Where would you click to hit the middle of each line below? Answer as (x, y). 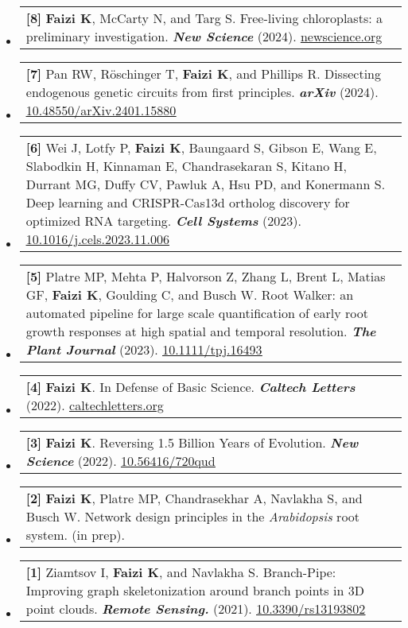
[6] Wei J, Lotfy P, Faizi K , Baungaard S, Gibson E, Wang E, (201, 147)
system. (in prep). (76, 535)
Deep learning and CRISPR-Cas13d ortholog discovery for (188, 202)
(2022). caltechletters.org (95, 405)
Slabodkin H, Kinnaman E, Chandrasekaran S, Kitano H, (186, 166)
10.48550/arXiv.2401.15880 (101, 110)
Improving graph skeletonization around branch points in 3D (195, 590)
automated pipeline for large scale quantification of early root (197, 313)
